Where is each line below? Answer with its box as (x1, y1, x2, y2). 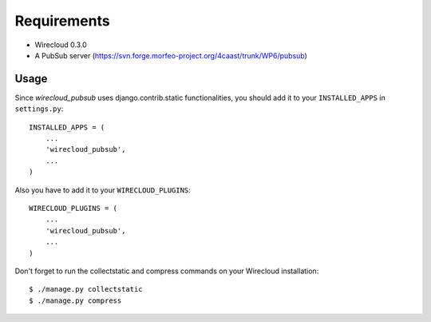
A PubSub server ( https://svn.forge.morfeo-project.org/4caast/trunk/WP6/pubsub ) (34, 50, 307, 60)
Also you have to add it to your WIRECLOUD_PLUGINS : (14, 185, 191, 195)
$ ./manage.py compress (29, 296, 122, 305)
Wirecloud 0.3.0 (34, 40, 87, 50)
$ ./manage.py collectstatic (29, 284, 143, 294)
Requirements (14, 12, 111, 30)
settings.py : (14, 104, 64, 113)
